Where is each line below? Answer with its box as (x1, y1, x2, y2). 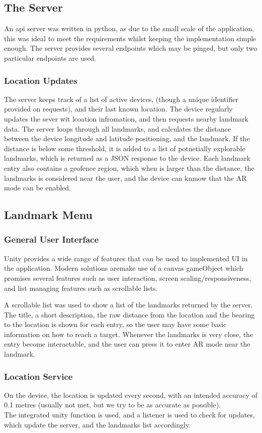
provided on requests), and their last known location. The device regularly (4, 103, 233, 114)
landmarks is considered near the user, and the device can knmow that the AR (4, 172, 247, 183)
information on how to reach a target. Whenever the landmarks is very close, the (4, 329, 253, 339)
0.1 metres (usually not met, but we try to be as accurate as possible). (4, 399, 221, 410)
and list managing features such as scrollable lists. (4, 282, 158, 293)
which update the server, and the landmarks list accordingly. (4, 419, 191, 429)
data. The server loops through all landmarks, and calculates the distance (4, 123, 231, 134)
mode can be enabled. (4, 182, 71, 193)
